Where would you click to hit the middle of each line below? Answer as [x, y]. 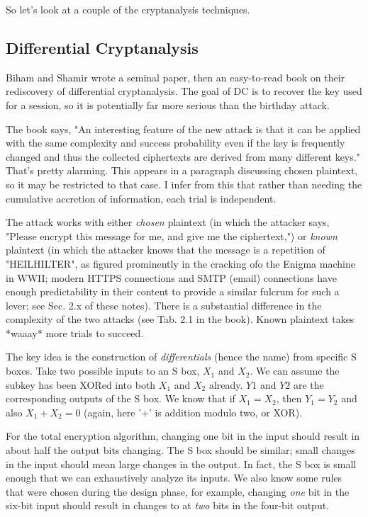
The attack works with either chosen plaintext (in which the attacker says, [168, 222]
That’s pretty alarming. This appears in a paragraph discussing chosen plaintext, [182, 170]
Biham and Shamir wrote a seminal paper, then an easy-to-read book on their [175, 77]
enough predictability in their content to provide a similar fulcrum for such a [173, 291]
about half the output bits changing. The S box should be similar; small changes [180, 450]
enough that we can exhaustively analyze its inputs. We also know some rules [174, 478]
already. [226, 384]
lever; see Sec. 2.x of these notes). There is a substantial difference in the [164, 305]
